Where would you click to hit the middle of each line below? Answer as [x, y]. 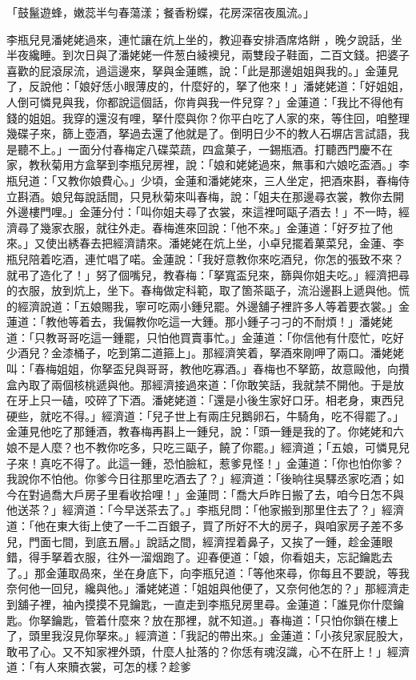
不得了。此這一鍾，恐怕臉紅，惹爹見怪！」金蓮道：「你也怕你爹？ [233, 463]
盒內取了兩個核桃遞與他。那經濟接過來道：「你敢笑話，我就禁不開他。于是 [200, 384]
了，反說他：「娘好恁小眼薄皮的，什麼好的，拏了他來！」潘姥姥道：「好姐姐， [208, 86]
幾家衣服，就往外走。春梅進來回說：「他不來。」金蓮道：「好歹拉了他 [216, 227]
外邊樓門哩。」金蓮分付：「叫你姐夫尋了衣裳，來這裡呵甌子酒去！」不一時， [202, 212]
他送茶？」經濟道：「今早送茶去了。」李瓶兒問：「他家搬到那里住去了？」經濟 [205, 510]
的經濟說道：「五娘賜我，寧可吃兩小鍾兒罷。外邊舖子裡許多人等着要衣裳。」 [202, 306]
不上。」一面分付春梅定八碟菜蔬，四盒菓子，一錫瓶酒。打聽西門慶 [199, 149]
